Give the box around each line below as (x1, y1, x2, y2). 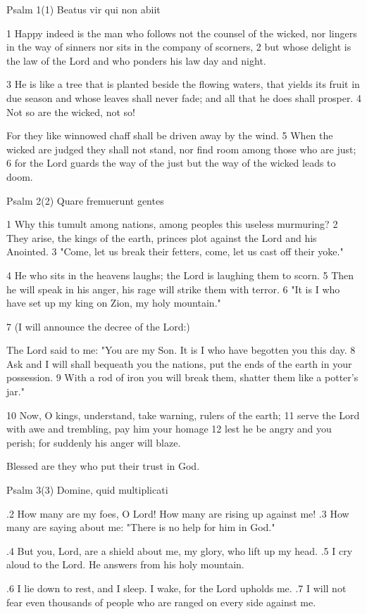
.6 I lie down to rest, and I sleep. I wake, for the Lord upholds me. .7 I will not (6, 581, 347, 595)
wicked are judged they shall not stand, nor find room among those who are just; (6, 141, 356, 156)
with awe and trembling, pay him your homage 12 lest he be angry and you (6, 421, 332, 436)
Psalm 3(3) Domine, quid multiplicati (6, 482, 168, 497)
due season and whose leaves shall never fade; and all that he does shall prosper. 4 (6, 90, 361, 105)
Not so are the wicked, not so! (6, 104, 135, 119)
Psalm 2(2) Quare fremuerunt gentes (6, 193, 164, 207)
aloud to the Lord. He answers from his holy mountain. (6, 557, 244, 572)
